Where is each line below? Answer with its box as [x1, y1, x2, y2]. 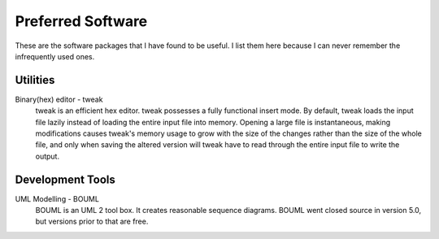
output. [35, 151, 60, 161]
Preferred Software [15, 12, 148, 30]
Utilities [15, 73, 55, 87]
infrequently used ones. [15, 51, 95, 61]
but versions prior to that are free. [35, 216, 149, 227]
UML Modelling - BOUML [15, 193, 99, 203]
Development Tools [15, 172, 115, 186]
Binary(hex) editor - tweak [15, 94, 103, 104]
